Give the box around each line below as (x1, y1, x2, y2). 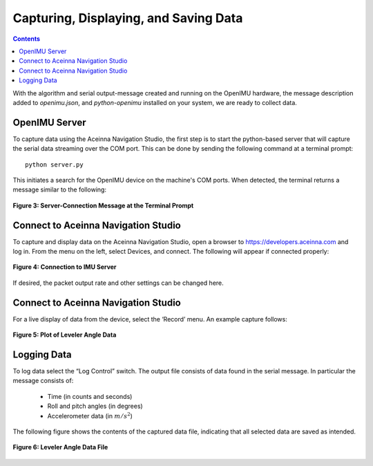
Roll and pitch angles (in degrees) (47, 402, 143, 411)
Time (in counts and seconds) (47, 392, 133, 400)
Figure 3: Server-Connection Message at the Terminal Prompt (12, 201, 194, 209)
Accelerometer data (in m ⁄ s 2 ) (47, 411, 133, 420)
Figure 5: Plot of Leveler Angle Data (12, 330, 117, 339)
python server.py (25, 160, 84, 169)
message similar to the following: (12, 185, 107, 194)
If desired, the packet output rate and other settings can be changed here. (12, 279, 224, 287)
